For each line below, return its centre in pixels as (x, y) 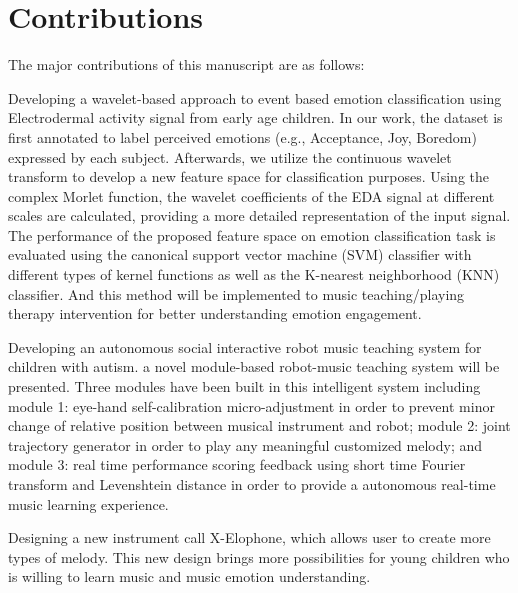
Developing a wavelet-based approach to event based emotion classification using (255, 97)
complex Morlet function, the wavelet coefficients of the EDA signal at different (251, 195)
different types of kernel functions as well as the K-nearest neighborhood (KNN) (254, 274)
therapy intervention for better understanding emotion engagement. (215, 313)
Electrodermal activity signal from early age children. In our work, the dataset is (255, 117)
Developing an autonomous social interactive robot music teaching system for (245, 346)
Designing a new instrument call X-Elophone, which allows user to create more (249, 537)
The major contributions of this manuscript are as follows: (186, 64)
